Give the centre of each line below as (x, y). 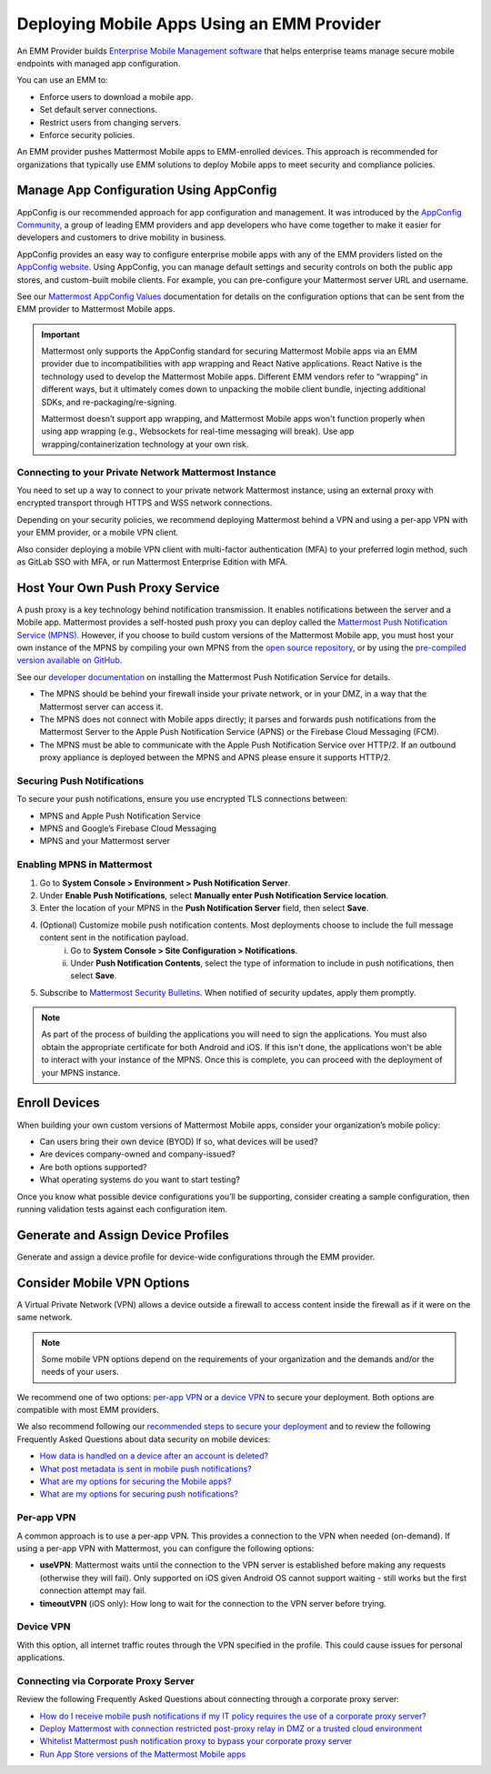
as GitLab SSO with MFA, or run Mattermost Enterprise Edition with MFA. (152, 561)
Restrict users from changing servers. (110, 122)
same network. (45, 1318)
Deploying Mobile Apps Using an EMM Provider (199, 24)
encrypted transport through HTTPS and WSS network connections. (145, 503)
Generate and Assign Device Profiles (123, 1235)
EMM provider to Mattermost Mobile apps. (96, 309)
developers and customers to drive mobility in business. (121, 237)
